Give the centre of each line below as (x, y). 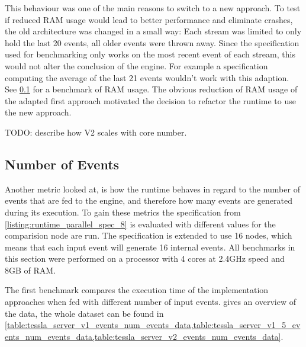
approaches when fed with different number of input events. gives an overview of (150, 302)
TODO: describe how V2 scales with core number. (96, 132)
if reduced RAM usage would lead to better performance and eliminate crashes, (149, 19)
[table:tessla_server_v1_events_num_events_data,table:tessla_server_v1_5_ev (153, 325)
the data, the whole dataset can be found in (84, 313)
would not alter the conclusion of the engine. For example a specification (136, 65)
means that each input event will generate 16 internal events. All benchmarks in (150, 247)
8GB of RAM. (30, 270)
